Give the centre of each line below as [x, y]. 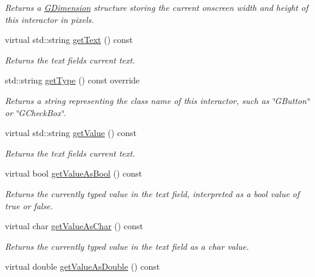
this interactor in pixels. [49, 19]
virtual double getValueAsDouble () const [83, 266]
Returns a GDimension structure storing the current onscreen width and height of [157, 7]
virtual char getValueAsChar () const [74, 226]
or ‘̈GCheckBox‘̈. [36, 112]
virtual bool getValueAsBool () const [73, 173]
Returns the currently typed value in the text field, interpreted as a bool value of [152, 193]
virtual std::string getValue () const [71, 133]
